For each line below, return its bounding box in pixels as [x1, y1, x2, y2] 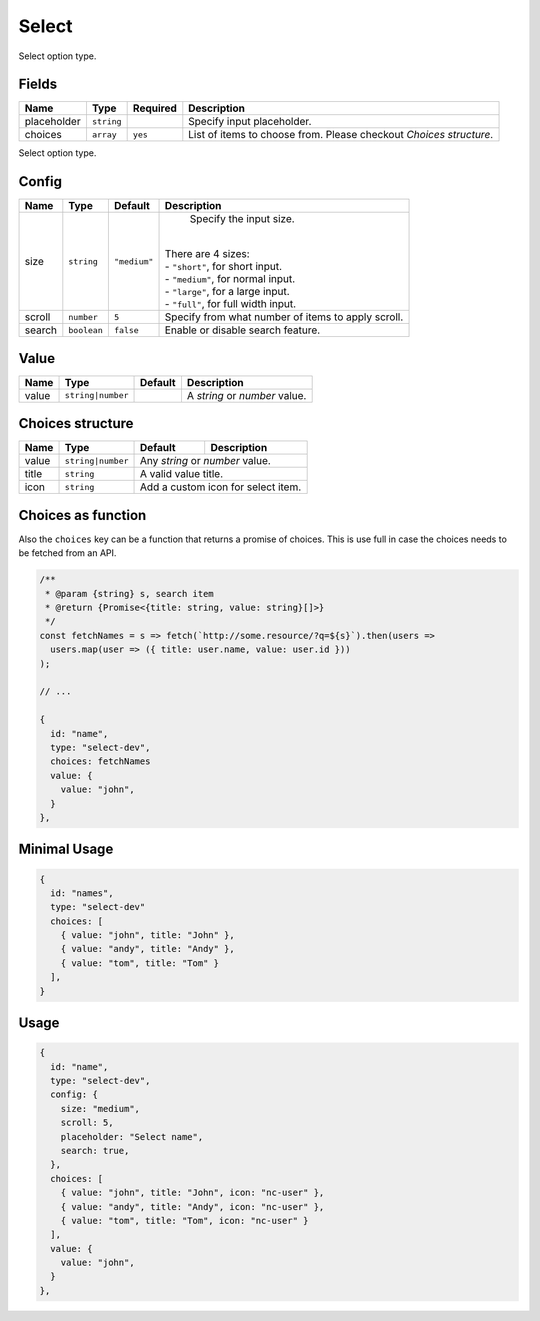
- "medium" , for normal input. [164, 272, 296, 286]
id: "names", [50, 887, 114, 899]
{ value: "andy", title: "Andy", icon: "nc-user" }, [60, 1201, 325, 1212]
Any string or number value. [140, 454, 272, 468]
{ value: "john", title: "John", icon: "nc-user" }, [60, 1187, 325, 1199]
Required [132, 101, 177, 115]
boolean [68, 325, 104, 335]
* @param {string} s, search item [45, 588, 214, 599]
